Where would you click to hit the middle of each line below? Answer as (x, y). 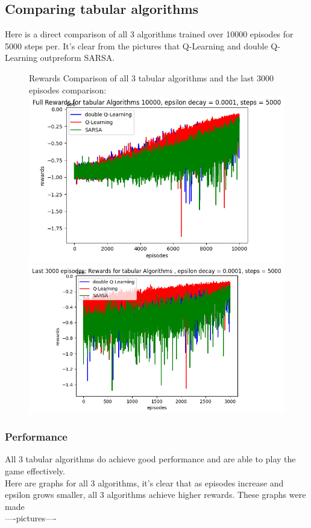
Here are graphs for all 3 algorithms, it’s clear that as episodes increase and (144, 482)
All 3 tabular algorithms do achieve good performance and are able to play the (150, 459)
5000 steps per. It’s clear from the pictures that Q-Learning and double (137, 46)
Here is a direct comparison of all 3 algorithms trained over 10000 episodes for (149, 34)
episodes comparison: (68, 90)
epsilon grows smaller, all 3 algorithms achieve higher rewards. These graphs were (155, 495)
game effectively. (35, 470)
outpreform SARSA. (77, 58)
